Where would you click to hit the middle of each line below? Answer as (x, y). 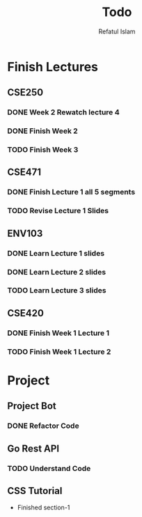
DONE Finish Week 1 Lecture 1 (58, 333)
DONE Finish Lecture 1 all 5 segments (71, 192)
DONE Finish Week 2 (42, 131)
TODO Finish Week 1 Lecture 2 (59, 351)
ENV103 (25, 233)
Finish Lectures (53, 67)
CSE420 (25, 313)
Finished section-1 (44, 508)
